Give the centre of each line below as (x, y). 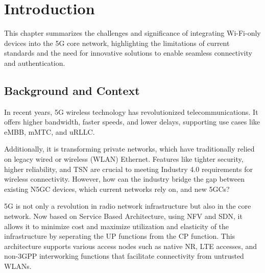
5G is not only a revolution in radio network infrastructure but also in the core (128, 206)
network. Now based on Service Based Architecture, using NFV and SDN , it (123, 216)
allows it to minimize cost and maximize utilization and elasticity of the (117, 226)
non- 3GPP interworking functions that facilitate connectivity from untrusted (124, 256)
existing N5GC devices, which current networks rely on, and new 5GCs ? (117, 189)
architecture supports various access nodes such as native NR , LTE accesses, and (131, 246)
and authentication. (35, 63)
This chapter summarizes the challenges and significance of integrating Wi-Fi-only (132, 33)
